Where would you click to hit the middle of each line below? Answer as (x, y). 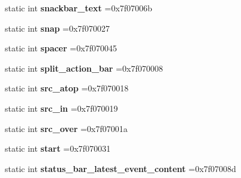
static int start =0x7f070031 (58, 148)
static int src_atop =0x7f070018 (67, 88)
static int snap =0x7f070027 (57, 28)
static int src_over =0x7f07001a (66, 128)
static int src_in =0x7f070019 (61, 108)
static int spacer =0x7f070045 (61, 48)
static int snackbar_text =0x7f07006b (79, 8)
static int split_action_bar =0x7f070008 (84, 68)
